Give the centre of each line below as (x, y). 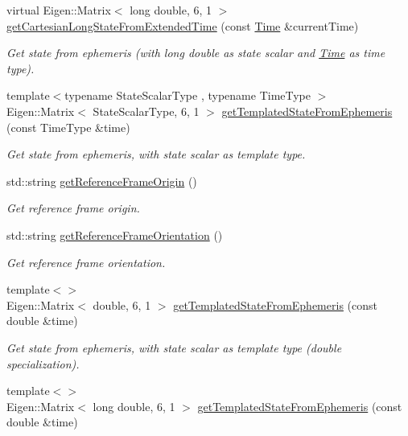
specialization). (43, 363)
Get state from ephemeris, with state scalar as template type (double (174, 347)
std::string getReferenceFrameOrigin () (102, 181)
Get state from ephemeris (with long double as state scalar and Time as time (196, 53)
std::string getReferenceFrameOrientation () (115, 234)
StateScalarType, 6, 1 (146, 111)
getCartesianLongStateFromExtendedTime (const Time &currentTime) (183, 25)
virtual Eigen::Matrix (59, 10)
